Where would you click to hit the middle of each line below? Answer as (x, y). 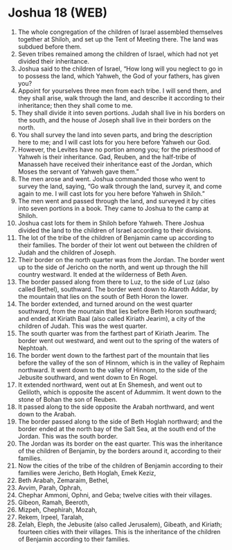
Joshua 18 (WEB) (58, 13)
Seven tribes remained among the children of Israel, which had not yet (118, 54)
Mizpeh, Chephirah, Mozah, (57, 509)
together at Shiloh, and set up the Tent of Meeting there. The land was (118, 39)
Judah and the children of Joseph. (67, 252)
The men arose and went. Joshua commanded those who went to (111, 178)
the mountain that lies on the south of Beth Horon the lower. (103, 296)
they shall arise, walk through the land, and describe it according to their (121, 98)
